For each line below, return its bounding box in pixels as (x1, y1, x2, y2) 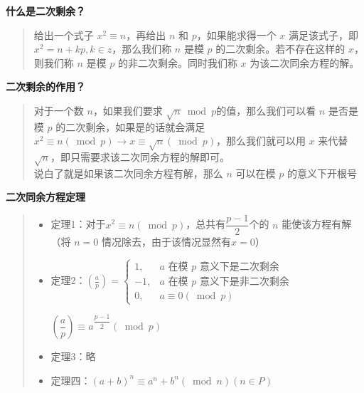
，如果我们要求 (92, 103, 163, 117)
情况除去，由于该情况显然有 (101, 234, 231, 249)
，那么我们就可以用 (215, 133, 306, 148)
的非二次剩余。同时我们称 (117, 55, 237, 70)
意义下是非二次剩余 (199, 277, 289, 287)
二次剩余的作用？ (6, 79, 85, 94)
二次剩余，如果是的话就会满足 (65, 119, 205, 134)
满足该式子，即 (289, 27, 359, 42)
